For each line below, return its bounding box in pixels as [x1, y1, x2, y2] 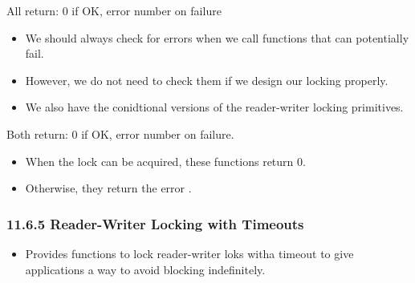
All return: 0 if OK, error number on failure [6, 2, 222, 18]
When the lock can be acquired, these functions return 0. [25, 152, 306, 169]
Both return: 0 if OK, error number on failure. [6, 125, 234, 142]
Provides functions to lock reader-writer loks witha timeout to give [25, 245, 354, 261]
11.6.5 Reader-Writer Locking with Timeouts [6, 213, 304, 233]
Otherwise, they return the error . [25, 180, 192, 196]
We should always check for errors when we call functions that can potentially [25, 29, 409, 46]
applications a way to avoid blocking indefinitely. [25, 261, 266, 277]
